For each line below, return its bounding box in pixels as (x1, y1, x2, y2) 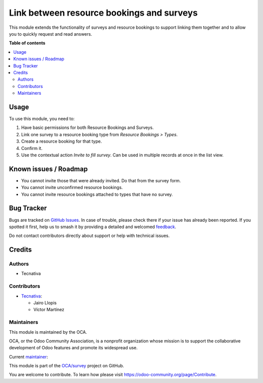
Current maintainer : (9, 354, 48, 360)
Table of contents (9, 40, 46, 46)
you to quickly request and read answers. (9, 31, 93, 37)
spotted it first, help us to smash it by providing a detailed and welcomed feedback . (9, 224, 176, 230)
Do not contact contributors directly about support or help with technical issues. (9, 233, 170, 239)
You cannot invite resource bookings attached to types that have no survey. (21, 191, 173, 197)
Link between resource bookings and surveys (9, 7, 198, 18)
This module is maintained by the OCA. (9, 329, 87, 335)
